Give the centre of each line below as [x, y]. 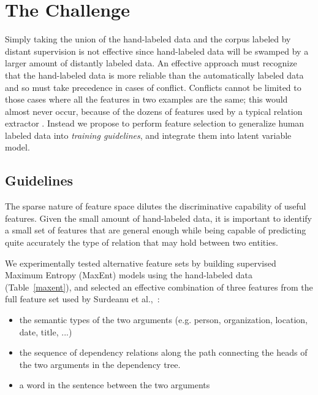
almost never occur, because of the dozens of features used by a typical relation [154, 111]
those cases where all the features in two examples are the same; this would [146, 99]
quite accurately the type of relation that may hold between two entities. [142, 242]
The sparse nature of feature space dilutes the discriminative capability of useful [156, 206]
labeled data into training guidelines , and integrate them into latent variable [148, 135]
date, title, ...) [46, 331]
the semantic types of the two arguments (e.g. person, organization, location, [163, 320]
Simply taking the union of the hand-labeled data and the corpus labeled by [148, 39]
